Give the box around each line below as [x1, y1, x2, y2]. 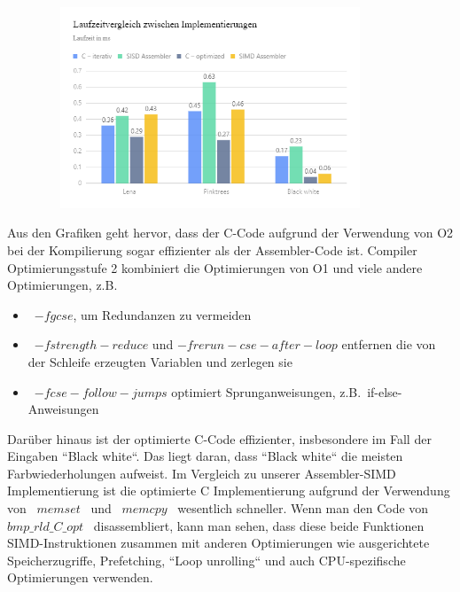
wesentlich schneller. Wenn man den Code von [177, 499, 429, 518]
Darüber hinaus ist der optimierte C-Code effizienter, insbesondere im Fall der [7, 429, 432, 448]
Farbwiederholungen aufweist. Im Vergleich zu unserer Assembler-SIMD [7, 463, 396, 482]
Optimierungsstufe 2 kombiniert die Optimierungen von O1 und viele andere [7, 258, 423, 277]
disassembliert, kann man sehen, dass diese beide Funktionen [93, 516, 425, 534]
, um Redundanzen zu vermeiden [73, 305, 252, 323]
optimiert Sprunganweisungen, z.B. [171, 382, 362, 401]
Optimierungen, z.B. [7, 276, 118, 294]
